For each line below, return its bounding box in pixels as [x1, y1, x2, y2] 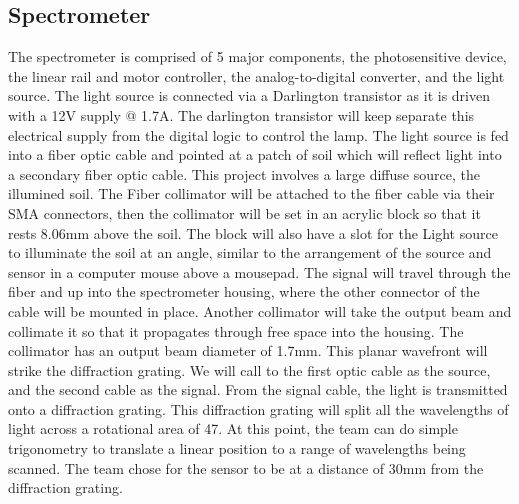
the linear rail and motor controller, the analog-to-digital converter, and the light [8, 65, 505, 86]
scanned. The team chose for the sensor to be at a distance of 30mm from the [8, 457, 484, 478]
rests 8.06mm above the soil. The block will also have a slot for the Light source [8, 222, 498, 243]
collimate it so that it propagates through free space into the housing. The [8, 320, 464, 341]
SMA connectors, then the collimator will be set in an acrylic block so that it [8, 202, 481, 223]
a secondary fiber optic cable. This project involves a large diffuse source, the [8, 163, 480, 184]
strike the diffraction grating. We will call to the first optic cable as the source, [8, 359, 491, 380]
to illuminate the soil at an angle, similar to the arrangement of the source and [8, 242, 492, 263]
